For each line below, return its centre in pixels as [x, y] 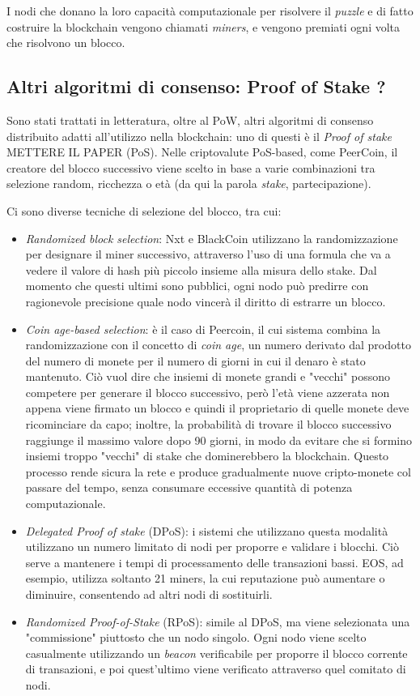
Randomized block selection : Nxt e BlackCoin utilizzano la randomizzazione [212, 238]
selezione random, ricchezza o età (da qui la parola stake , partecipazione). [189, 184]
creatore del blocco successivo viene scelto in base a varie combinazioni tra [191, 167]
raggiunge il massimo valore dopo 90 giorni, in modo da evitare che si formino [218, 440]
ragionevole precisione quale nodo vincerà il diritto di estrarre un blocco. [206, 301]
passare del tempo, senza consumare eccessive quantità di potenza [189, 487]
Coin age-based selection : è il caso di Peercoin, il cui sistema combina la [203, 329]
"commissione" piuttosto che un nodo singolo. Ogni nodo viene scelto [196, 637]
